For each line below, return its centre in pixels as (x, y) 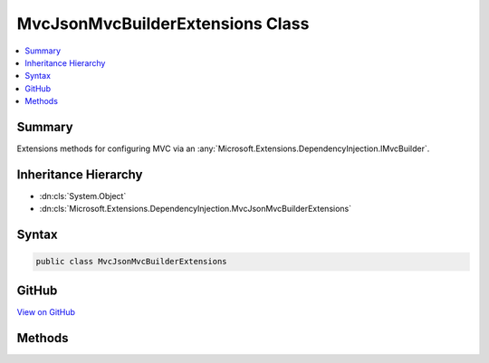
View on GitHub (46, 311)
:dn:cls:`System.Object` (83, 196)
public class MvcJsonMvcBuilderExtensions (131, 262)
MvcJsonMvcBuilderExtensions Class (163, 24)
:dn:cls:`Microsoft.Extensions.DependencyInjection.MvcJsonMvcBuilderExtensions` (196, 209)
